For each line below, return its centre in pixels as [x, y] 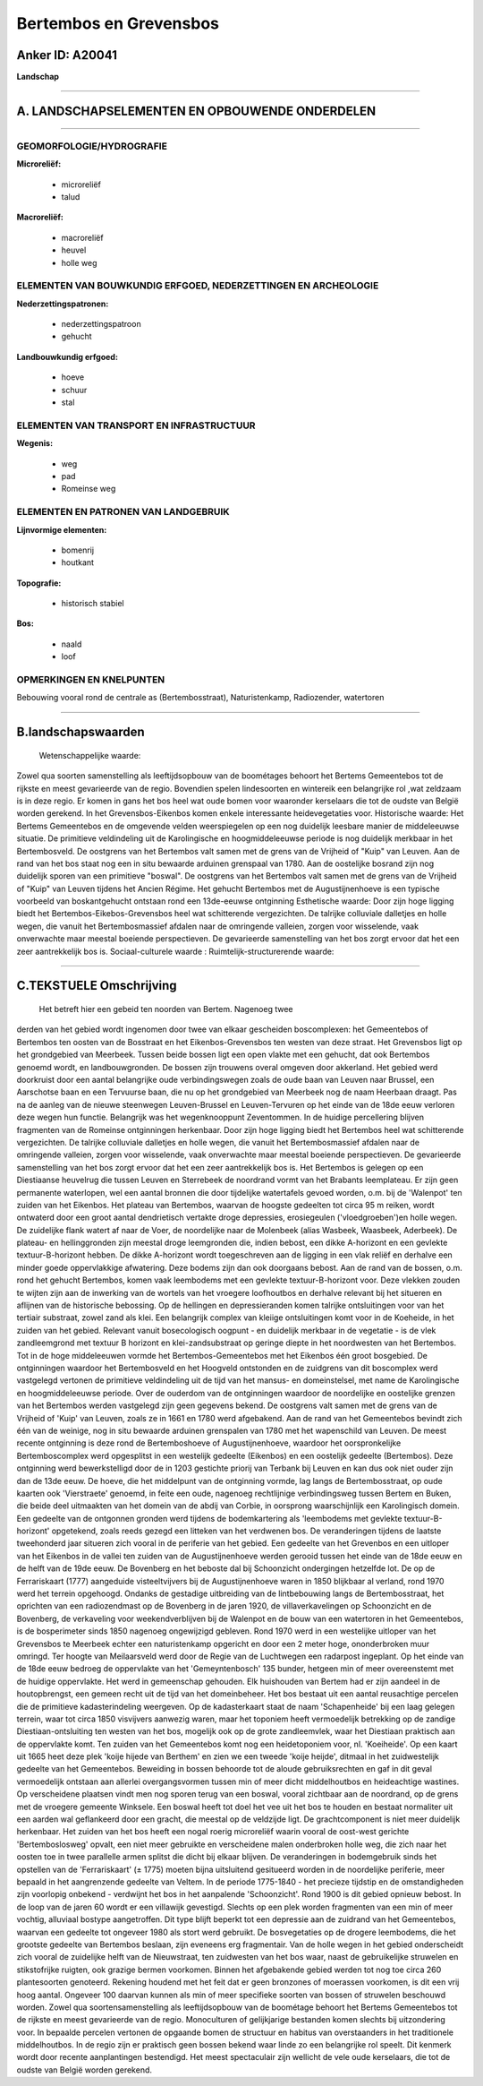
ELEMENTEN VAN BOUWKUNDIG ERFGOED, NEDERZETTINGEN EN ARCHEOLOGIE [198, 286]
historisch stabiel [93, 604]
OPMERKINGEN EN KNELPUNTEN [91, 679]
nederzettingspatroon [102, 324]
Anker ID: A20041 [67, 55]
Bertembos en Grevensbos [118, 23]
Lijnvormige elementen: [62, 529]
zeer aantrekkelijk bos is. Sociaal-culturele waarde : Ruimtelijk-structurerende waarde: [175, 951]
